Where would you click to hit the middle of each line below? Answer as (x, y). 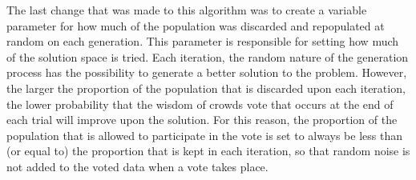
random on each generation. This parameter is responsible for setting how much (203, 41)
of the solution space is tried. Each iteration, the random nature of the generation (208, 56)
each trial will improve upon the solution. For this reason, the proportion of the (202, 120)
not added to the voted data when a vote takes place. (137, 166)
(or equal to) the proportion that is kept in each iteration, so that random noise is (208, 151)
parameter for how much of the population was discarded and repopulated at (196, 25)
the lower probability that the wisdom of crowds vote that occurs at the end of (200, 104)
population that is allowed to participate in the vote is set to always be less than (204, 135)
